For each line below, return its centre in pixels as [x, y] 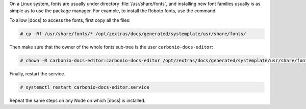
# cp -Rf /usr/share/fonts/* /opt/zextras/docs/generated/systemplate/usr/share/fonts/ [133, 34]
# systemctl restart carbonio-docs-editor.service [85, 87]
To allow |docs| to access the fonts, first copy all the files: [70, 20]
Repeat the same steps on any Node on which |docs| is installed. [78, 100]
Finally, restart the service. [37, 73]
